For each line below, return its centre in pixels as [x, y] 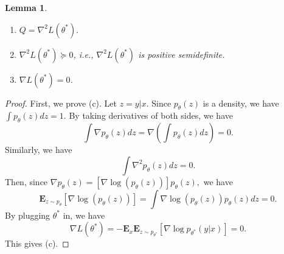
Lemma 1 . [26, 7]
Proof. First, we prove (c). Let [61, 103]
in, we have [84, 215]
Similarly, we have [39, 150]
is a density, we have [241, 103]
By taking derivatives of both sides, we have [151, 115]
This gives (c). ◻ [37, 243]
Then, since [26, 181]
